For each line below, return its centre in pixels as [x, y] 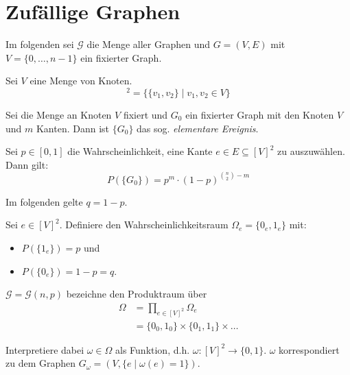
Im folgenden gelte [44, 201]
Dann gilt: [27, 164]
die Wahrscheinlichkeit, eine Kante [140, 151]
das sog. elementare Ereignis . [198, 128]
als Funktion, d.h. [153, 349]
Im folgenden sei [40, 44]
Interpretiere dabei [45, 349]
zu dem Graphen [41, 363]
